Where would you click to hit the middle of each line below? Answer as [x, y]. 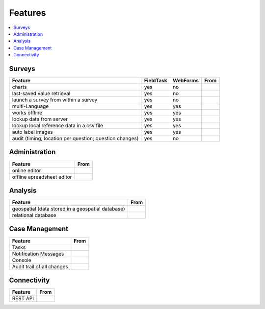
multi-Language [30, 106]
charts [19, 87]
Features [27, 13]
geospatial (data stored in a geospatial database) [68, 209]
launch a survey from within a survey [55, 100]
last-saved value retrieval [41, 94]
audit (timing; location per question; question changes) [75, 139]
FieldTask [156, 81]
